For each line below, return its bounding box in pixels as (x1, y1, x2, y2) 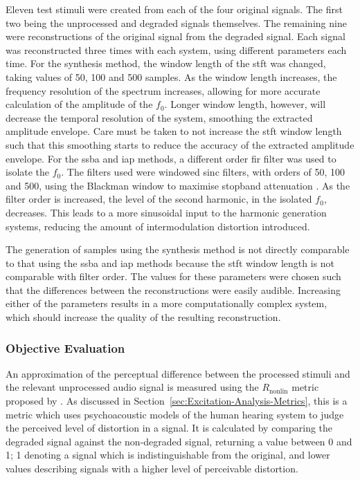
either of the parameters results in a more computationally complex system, (6, 296, 327, 311)
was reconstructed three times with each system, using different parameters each (6, 42, 347, 57)
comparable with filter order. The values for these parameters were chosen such (6, 269, 341, 284)
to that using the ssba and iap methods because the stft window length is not (6, 255, 335, 270)
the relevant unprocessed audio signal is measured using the (6, 380, 259, 394)
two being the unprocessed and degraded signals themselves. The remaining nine (6, 15, 347, 30)
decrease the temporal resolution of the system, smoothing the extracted (6, 110, 313, 124)
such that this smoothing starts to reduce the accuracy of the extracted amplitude (6, 137, 354, 151)
